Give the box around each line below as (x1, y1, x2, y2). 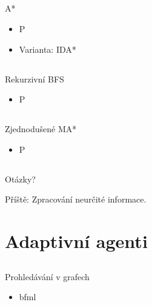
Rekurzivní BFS (5, 72, 64, 85)
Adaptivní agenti (5, 229, 148, 253)
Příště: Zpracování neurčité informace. (5, 193, 147, 206)
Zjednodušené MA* (5, 122, 77, 135)
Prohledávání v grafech (5, 270, 90, 283)
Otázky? (5, 172, 36, 185)
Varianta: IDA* (19, 42, 76, 55)
